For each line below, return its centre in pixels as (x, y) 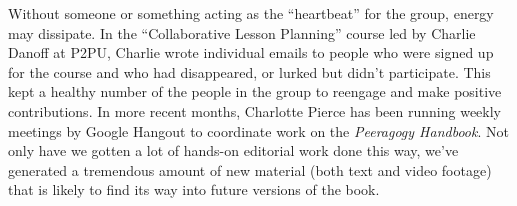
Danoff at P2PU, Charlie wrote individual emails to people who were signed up (251, 52)
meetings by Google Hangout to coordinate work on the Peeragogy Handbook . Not (258, 130)
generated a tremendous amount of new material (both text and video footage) (250, 169)
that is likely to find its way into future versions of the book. (194, 189)
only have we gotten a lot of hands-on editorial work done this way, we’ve (233, 150)
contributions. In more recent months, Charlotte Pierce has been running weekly (254, 110)
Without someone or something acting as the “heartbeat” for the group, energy (251, 13)
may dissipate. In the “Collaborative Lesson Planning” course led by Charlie (242, 32)
